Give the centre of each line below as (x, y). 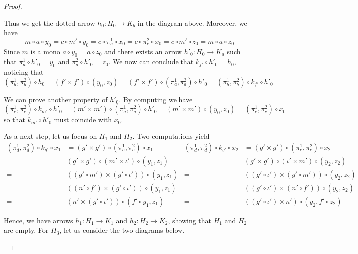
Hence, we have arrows (39, 220)
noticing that (24, 72)
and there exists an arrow (143, 51)
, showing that (190, 220)
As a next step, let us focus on (51, 136)
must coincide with (83, 119)
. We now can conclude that (151, 62)
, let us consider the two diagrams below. (122, 230)
